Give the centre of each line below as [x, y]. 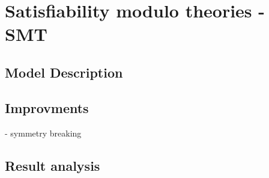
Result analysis [53, 165]
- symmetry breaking [43, 133]
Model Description [64, 72]
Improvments [47, 107]
